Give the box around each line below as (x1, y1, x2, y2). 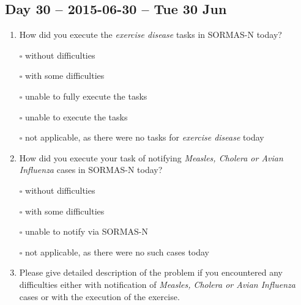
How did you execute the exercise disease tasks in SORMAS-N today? (19, 28, 282, 41)
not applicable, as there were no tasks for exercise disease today (25, 131, 264, 144)
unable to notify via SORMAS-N (25, 225, 148, 238)
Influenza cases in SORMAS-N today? (19, 163, 163, 176)
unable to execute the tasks (25, 110, 128, 123)
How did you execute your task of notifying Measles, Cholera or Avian (19, 151, 283, 164)
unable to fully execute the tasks (25, 89, 147, 102)
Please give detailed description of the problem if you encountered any (19, 266, 283, 279)
